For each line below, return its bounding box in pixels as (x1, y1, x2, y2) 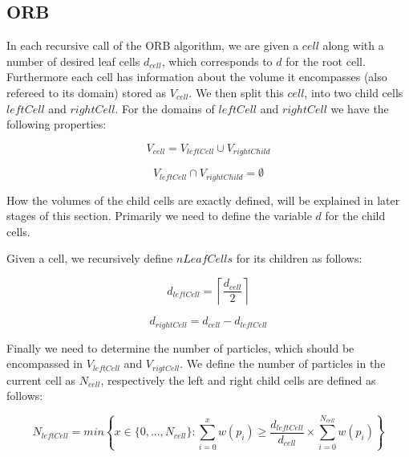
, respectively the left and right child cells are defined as (100, 371, 376, 388)
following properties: (6, 116, 107, 133)
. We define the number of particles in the (180, 355, 386, 372)
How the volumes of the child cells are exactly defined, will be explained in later (6, 191, 400, 208)
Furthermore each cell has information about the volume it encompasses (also (6, 68, 387, 85)
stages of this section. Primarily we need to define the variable (6, 207, 312, 224)
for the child (325, 207, 386, 224)
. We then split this (188, 84, 284, 100)
